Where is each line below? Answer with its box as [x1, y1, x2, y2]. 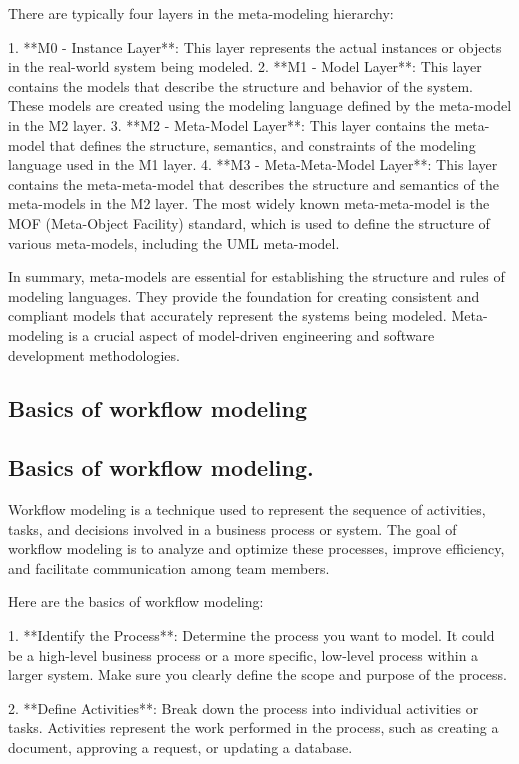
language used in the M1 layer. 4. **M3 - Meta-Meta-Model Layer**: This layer [8, 154, 498, 175]
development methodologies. [8, 344, 180, 365]
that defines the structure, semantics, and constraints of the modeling [49, 134, 476, 155]
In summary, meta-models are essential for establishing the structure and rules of [8, 266, 505, 287]
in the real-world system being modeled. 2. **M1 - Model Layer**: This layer [8, 56, 482, 77]
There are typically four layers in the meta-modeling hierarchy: [8, 3, 394, 23]
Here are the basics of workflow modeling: [8, 591, 264, 612]
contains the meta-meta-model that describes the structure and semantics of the [8, 173, 499, 194]
